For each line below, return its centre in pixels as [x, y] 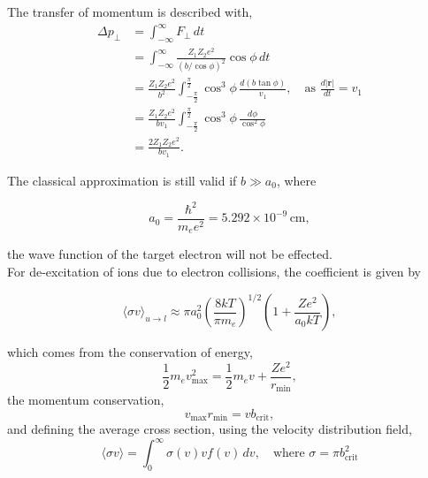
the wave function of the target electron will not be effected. [170, 254]
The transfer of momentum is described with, [130, 11]
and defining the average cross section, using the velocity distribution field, [210, 429]
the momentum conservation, [86, 400]
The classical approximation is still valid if [122, 180]
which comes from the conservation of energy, [130, 352]
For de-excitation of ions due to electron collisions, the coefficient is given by [214, 271]
